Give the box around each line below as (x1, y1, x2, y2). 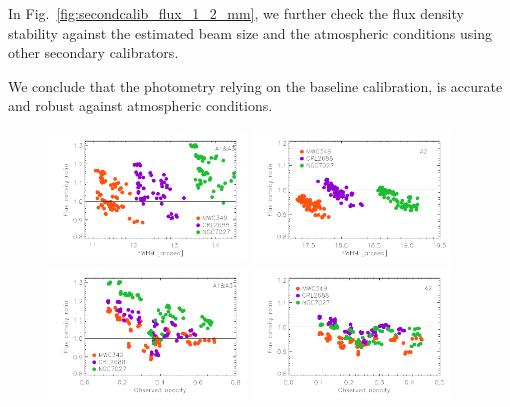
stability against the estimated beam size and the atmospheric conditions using (8, 22, 492, 43)
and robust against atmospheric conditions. (8, 95, 273, 116)
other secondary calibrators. (8, 42, 179, 63)
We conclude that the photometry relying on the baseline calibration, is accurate (8, 75, 503, 96)
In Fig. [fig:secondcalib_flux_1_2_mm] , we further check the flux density (8, 3, 464, 23)
